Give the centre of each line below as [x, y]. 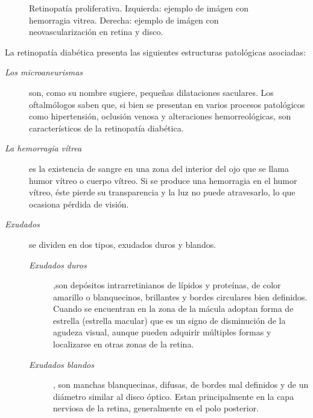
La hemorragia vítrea [43, 148]
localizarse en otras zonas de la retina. [124, 344]
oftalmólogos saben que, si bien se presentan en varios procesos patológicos [167, 104]
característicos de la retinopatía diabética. [106, 128]
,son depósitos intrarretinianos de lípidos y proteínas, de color [167, 285]
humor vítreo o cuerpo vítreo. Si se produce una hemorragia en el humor [163, 180]
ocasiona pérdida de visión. [79, 204]
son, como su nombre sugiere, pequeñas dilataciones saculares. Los [151, 92]
